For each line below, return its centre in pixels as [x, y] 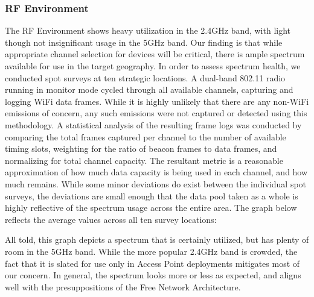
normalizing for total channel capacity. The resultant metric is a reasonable [144, 160]
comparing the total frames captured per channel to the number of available [146, 136]
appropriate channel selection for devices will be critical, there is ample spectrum [155, 54]
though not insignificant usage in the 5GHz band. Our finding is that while [144, 42]
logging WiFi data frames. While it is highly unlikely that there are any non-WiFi [157, 101]
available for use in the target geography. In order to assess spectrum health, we [153, 66]
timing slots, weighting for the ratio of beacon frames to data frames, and [141, 148]
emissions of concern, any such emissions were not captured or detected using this [156, 113]
